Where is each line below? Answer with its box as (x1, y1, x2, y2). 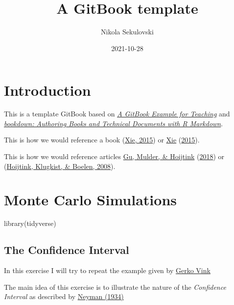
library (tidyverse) (4, 218, 56, 228)
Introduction (4, 80, 91, 100)
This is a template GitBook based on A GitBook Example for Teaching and (4, 109, 230, 119)
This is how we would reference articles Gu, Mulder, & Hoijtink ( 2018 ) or (4, 151, 225, 162)
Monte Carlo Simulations (4, 190, 177, 210)
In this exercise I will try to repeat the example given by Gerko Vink (4, 265, 211, 276)
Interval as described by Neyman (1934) (4, 291, 124, 302)
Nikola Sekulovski (101, 27, 154, 37)
